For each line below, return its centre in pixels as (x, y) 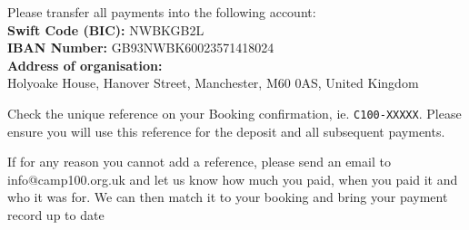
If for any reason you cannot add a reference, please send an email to (199, 162)
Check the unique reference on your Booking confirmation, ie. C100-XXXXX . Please (234, 113)
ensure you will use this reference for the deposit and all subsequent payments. (226, 131)
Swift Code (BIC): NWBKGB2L (106, 29)
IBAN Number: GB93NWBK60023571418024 (141, 48)
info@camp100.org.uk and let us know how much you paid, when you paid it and (233, 179)
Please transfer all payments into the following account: (162, 12)
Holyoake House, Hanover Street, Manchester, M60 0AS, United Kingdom (213, 83)
